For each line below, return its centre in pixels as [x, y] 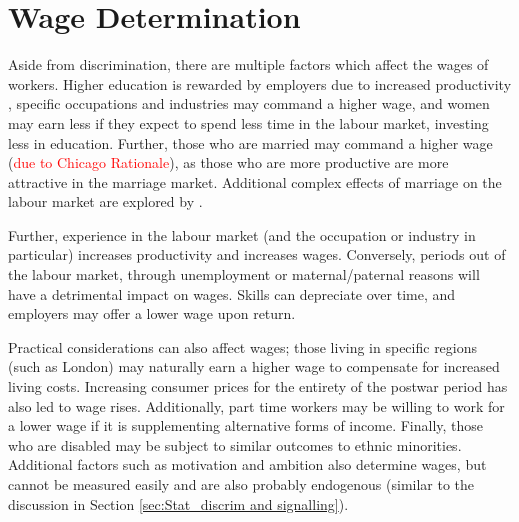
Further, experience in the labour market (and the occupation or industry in [242, 234]
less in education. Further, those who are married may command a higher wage [250, 142]
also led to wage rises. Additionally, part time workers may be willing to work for [256, 405]
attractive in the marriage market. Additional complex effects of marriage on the [255, 181]
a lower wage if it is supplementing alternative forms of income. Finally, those [246, 425]
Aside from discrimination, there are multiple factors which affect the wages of [248, 64]
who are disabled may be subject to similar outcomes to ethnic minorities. [235, 444]
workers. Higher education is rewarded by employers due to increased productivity [260, 83]
